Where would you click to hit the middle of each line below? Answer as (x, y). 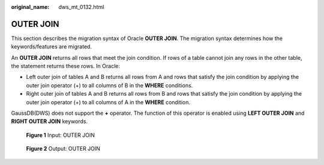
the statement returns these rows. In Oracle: (65, 66)
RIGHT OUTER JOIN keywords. (49, 121)
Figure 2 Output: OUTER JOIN (63, 149)
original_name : (30, 7)
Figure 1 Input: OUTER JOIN (61, 135)
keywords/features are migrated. (52, 47)
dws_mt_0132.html (81, 7)
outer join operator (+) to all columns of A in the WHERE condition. (108, 102)
